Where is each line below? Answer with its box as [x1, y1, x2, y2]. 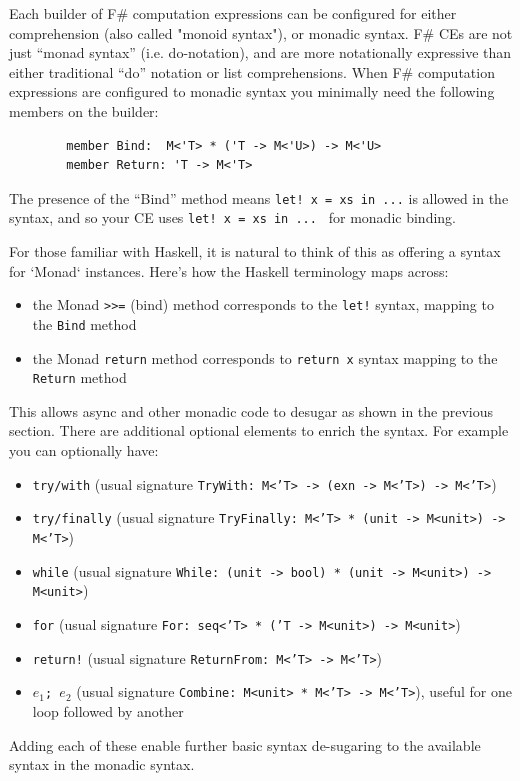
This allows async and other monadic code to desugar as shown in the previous [9, 400, 494, 421]
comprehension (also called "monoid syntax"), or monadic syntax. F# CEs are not [9, 22, 513, 43]
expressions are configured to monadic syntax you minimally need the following [9, 81, 495, 102]
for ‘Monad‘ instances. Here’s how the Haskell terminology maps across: [9, 260, 449, 281]
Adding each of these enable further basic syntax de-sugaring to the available [9, 734, 481, 755]
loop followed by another [32, 700, 184, 721]
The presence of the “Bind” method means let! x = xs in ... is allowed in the [9, 187, 509, 208]
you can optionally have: [9, 440, 159, 461]
